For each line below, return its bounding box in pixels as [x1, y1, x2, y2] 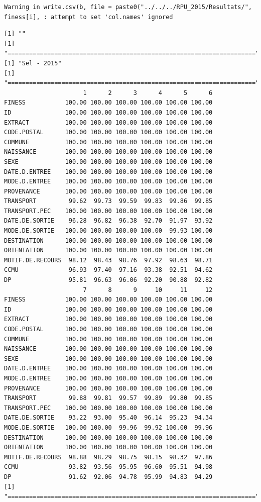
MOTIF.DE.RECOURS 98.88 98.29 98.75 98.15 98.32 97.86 [4, 453, 213, 461]
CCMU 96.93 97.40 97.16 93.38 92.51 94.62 [4, 266, 213, 274]
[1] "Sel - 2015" [4, 59, 62, 67]
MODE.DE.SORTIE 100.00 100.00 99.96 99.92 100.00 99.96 [4, 424, 213, 431]
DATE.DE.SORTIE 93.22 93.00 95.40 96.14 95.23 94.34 [4, 414, 213, 422]
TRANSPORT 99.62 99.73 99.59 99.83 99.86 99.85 [4, 197, 213, 205]
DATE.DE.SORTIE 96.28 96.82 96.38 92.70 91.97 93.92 [4, 217, 213, 225]
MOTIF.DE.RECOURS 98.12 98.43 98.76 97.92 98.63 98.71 [4, 256, 213, 264]
